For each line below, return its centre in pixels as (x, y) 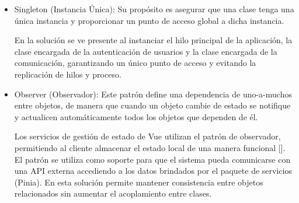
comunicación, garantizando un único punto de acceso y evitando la (135, 63)
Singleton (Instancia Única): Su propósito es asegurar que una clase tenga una (154, 9)
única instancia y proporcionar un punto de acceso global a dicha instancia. (149, 20)
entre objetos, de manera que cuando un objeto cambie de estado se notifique (152, 105)
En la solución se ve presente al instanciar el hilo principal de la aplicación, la (153, 40)
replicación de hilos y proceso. (68, 74)
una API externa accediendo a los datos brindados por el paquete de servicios (153, 171)
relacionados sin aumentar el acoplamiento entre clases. (113, 193)
